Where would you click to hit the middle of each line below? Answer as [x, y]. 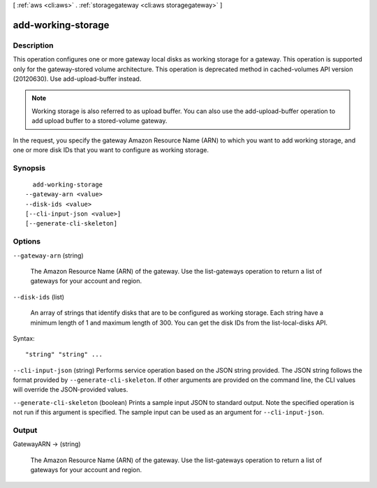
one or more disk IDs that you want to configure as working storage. [111, 149]
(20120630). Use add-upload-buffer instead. [77, 79]
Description [33, 45]
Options [27, 242]
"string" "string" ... [64, 355]
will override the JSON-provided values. [71, 390]
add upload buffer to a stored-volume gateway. [99, 121]
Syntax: [24, 338]
